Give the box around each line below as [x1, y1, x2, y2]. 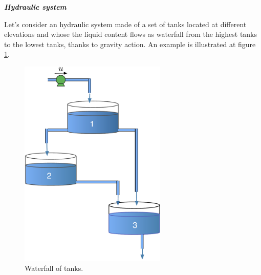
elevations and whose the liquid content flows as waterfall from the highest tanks [4, 29, 257, 39]
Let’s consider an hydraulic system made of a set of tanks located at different [4, 18, 247, 29]
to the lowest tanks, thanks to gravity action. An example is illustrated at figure [4, 38, 256, 49]
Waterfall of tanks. [25, 262, 83, 273]
